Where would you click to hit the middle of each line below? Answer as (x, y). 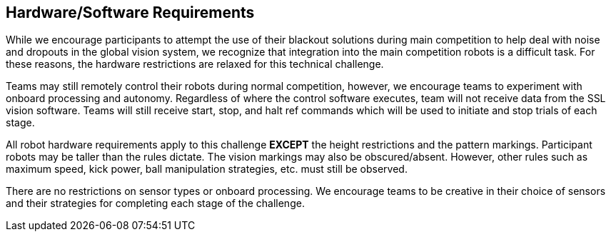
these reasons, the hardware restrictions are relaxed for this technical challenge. (195, 64)
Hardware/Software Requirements (130, 12)
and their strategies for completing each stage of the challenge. (155, 203)
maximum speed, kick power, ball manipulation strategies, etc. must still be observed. (207, 169)
